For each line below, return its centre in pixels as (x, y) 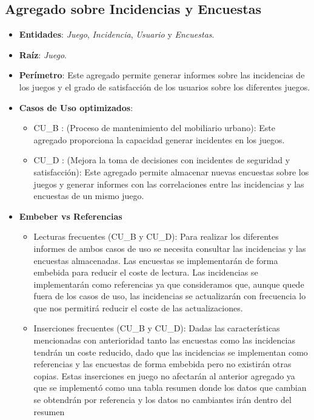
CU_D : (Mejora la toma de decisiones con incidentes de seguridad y (162, 160)
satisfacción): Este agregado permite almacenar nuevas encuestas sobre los (171, 171)
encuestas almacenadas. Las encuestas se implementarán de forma (156, 260)
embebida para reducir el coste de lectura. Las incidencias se (146, 272)
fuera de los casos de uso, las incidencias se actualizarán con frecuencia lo (170, 296)
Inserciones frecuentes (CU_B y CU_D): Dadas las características (157, 328)
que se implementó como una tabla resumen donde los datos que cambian (170, 388)
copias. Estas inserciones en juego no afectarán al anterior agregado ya (164, 375)
